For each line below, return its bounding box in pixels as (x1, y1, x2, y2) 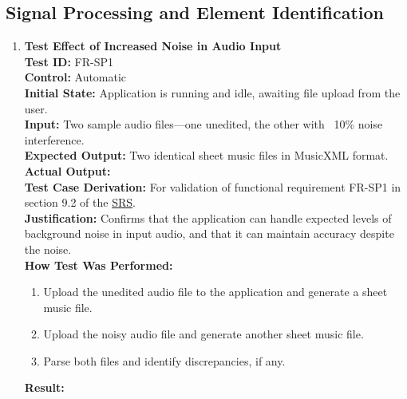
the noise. (24, 240, 72, 257)
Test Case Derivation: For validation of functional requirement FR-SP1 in (24, 178, 401, 195)
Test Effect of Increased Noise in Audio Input (24, 38, 282, 54)
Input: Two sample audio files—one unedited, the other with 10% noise (24, 116, 383, 132)
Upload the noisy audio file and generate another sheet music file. (43, 326, 364, 342)
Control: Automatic (24, 69, 127, 85)
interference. (24, 131, 85, 148)
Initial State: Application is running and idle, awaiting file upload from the (24, 84, 401, 101)
